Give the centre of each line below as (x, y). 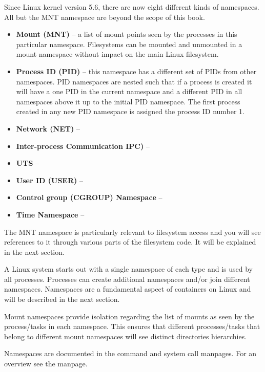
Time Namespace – (50, 214)
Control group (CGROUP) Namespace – (89, 197)
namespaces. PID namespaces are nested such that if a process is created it (134, 81)
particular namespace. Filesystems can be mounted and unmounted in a (129, 44)
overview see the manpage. (46, 364)
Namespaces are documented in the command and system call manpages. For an (130, 353)
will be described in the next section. (62, 299)
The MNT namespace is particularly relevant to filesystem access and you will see (132, 232)
